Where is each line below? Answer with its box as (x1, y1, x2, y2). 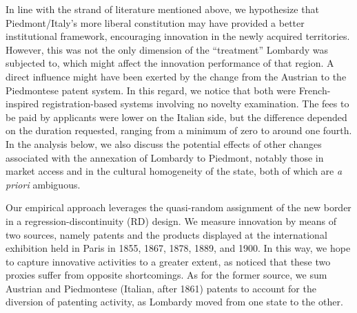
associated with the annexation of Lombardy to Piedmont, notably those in (6, 150, 324, 164)
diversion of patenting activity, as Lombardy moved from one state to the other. (6, 294, 343, 309)
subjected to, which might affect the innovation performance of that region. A (6, 56, 334, 70)
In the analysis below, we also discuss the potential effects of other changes (6, 136, 322, 151)
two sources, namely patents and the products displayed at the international (6, 227, 327, 241)
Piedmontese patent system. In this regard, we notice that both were (6, 83, 296, 97)
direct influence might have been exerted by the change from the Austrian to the (6, 69, 347, 83)
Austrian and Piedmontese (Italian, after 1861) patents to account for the (6, 281, 316, 295)
